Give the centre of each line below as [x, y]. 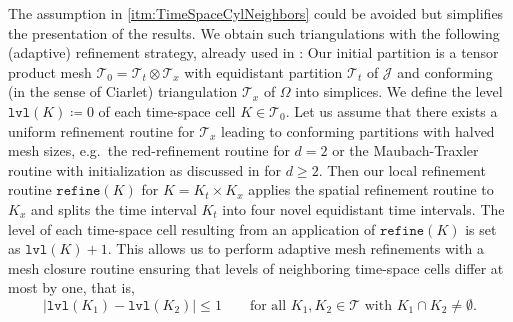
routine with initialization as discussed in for [145, 169]
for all [268, 305]
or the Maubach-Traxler [405, 150]
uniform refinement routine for [101, 130]
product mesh [50, 71]
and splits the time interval [113, 208]
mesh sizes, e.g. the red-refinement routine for [149, 150]
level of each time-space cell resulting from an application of [192, 228]
